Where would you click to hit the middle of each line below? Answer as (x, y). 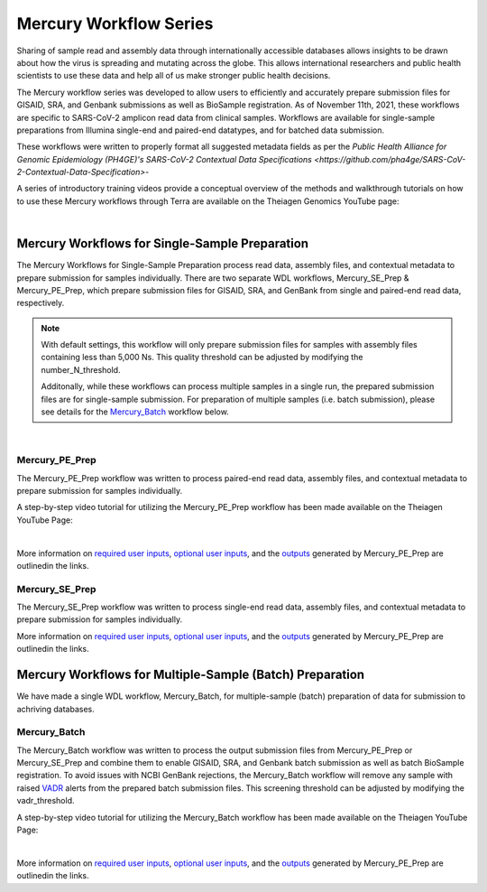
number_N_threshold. (81, 369)
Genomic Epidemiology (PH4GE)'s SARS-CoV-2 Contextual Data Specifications (165, 159)
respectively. (41, 303)
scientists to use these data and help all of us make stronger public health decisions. (174, 76)
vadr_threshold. (46, 801)
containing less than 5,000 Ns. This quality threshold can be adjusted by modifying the (202, 358)
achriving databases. (55, 709)
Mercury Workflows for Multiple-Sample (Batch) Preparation (191, 675)
